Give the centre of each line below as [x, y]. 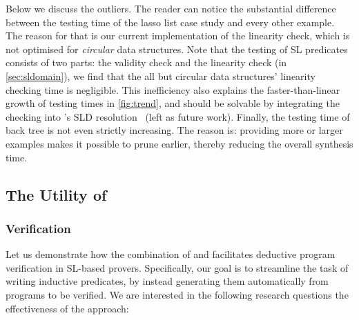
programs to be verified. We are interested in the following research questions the [177, 294]
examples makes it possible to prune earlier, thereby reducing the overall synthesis [179, 143]
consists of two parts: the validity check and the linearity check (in [146, 62]
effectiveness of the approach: [67, 308]
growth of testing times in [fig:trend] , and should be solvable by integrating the [173, 103]
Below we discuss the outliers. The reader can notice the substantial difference [171, 8]
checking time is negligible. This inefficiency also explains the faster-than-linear [173, 89]
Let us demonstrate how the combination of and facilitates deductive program [171, 254]
